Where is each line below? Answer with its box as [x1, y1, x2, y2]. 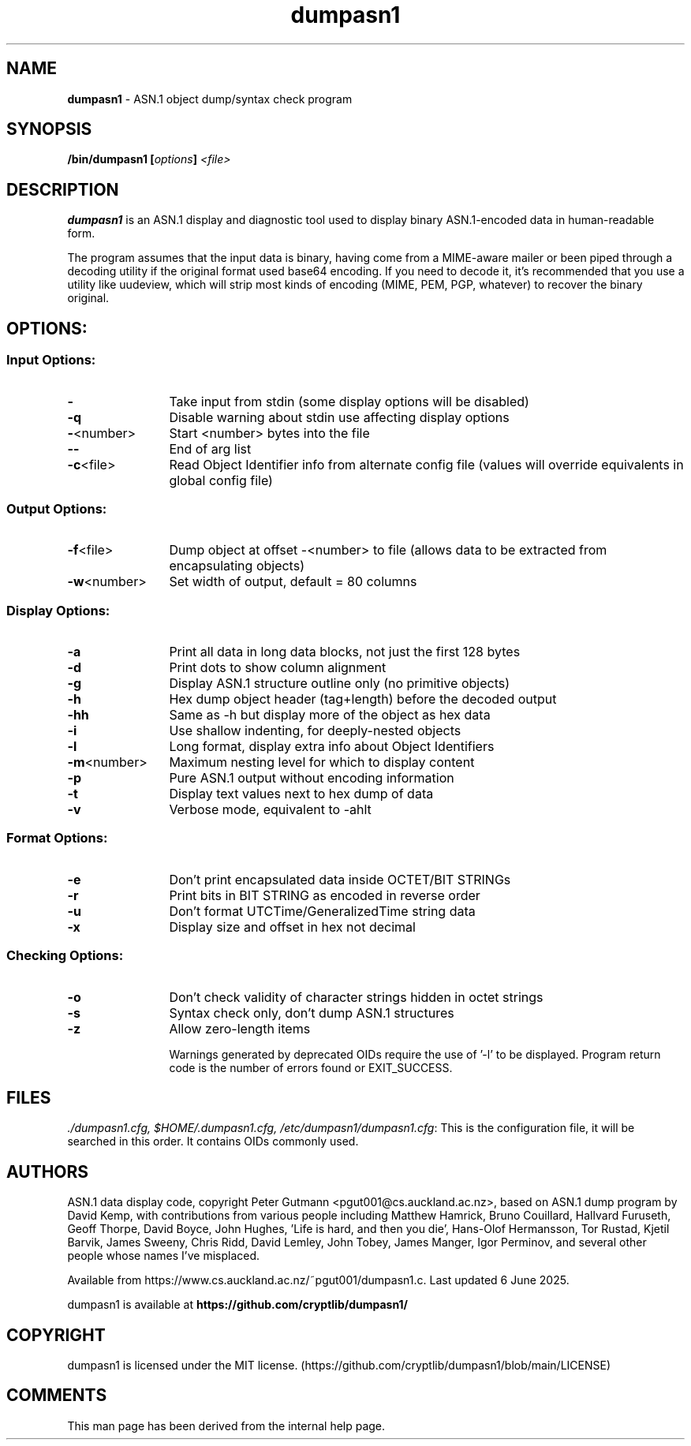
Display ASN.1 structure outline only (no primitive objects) [169, 675, 510, 691]
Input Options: [6, 352, 96, 368]
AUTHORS [6, 1161, 89, 1182]
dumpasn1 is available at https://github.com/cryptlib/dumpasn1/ [67, 1298, 409, 1312]
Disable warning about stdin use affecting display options [169, 409, 510, 425]
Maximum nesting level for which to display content [169, 754, 475, 770]
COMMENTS [6, 1385, 107, 1406]
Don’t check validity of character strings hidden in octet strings [169, 988, 543, 1005]
